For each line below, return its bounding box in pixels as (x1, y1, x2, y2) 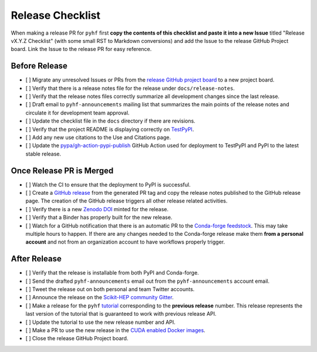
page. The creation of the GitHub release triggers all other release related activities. (25, 197, 228, 205)
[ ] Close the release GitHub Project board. (25, 335, 129, 342)
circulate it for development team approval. (25, 109, 130, 116)
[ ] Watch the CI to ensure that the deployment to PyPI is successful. (25, 181, 191, 188)
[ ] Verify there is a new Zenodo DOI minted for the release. (25, 205, 168, 212)
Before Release (11, 61, 68, 71)
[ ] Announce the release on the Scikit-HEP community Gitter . (25, 294, 174, 301)
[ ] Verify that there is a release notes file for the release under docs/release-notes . (25, 84, 235, 92)
